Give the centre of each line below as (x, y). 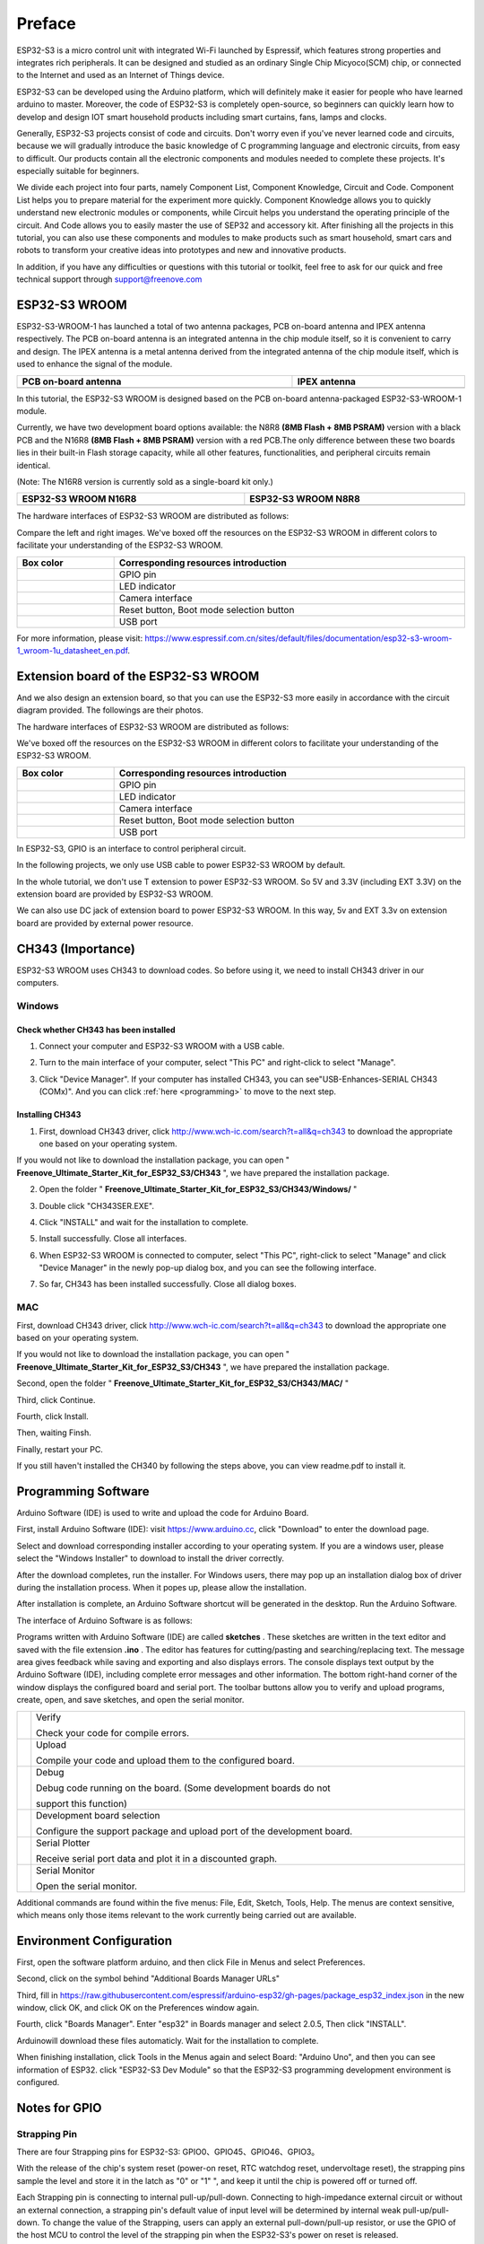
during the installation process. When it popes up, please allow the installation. (161, 1587)
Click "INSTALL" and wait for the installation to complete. (144, 1222)
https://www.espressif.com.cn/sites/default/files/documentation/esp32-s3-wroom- (298, 638)
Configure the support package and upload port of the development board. (194, 1831)
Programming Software (83, 1491)
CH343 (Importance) (76, 948)
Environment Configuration (94, 1940)
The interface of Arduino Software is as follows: (104, 1620)
